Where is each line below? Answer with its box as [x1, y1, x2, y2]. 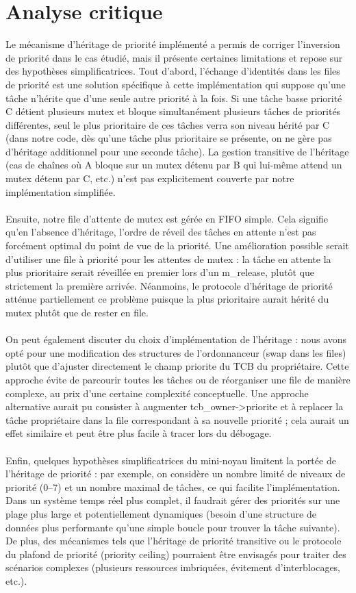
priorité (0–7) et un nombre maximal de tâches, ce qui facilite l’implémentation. [5, 479, 340, 494]
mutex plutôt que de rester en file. [5, 305, 149, 319]
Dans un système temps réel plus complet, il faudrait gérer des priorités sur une [5, 493, 340, 507]
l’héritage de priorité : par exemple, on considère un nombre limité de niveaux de [5, 466, 346, 481]
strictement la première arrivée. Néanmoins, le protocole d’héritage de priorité [5, 278, 333, 292]
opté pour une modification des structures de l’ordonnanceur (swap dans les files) [5, 345, 346, 359]
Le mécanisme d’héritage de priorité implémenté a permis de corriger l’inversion [5, 37, 340, 51]
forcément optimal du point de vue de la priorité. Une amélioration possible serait [5, 238, 349, 253]
